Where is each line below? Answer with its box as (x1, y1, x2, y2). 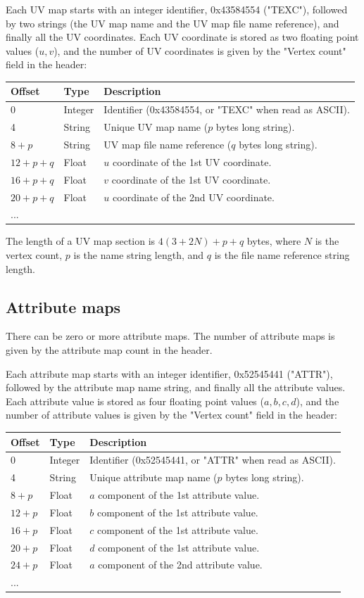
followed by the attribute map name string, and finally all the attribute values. (6, 380, 346, 395)
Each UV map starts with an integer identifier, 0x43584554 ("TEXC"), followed (6, 2, 348, 16)
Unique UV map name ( (103, 120, 208, 134)
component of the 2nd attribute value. (98, 557, 263, 572)
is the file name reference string (214, 248, 350, 262)
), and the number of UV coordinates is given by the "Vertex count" (54, 43, 346, 58)
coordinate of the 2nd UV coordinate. (113, 189, 275, 204)
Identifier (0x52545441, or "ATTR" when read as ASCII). (89, 452, 336, 467)
